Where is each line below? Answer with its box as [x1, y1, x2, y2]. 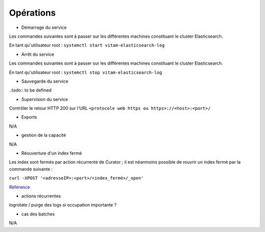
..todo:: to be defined [9, 87, 52, 93]
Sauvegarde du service [21, 78, 69, 84]
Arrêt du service [21, 51, 54, 57]
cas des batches [21, 211, 55, 217]
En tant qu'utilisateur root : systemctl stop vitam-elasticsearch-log [9, 69, 162, 75]
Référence [9, 184, 30, 190]
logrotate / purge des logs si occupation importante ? [9, 202, 117, 208]
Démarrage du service [21, 24, 67, 30]
